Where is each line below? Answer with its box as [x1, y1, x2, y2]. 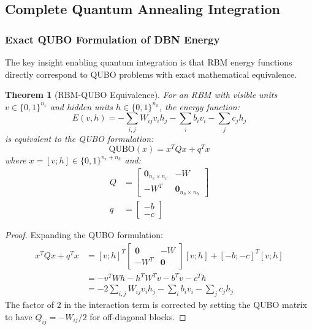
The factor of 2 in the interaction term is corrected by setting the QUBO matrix [5, 298, 307, 311]
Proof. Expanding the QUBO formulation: [5, 228, 163, 241]
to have [5, 310, 32, 323]
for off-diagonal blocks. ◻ [89, 310, 186, 323]
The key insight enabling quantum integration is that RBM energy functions [5, 56, 292, 68]
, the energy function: [159, 100, 240, 113]
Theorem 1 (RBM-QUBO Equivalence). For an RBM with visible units [5, 88, 278, 101]
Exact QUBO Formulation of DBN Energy [5, 31, 220, 47]
